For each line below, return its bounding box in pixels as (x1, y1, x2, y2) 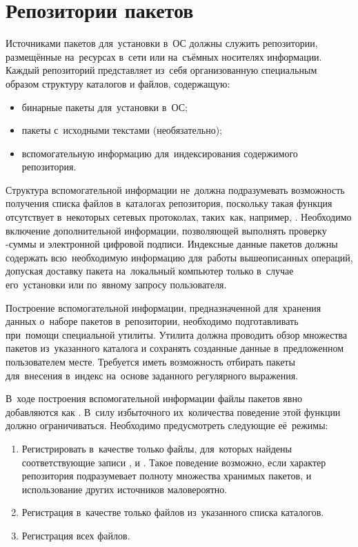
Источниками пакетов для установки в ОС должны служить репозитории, (6, 36, 318, 50)
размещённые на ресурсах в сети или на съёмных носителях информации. (6, 49, 322, 63)
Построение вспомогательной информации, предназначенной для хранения (6, 300, 321, 315)
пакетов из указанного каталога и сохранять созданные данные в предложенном (6, 341, 344, 355)
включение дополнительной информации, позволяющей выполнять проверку (6, 223, 327, 237)
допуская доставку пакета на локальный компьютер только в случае (6, 263, 294, 278)
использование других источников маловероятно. (21, 481, 228, 496)
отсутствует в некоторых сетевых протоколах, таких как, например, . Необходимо (6, 210, 352, 224)
